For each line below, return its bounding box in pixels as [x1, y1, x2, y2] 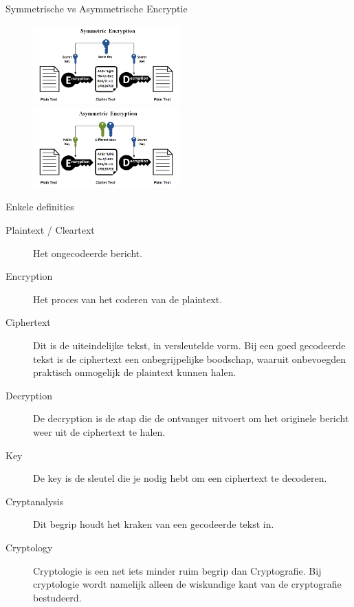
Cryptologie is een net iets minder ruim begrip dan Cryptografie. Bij [33, 563, 322, 577]
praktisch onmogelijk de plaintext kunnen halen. [33, 365, 236, 379]
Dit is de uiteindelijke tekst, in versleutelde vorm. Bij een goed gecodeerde [33, 338, 346, 353]
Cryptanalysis [5, 494, 64, 508]
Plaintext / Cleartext [5, 223, 95, 237]
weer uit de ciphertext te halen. [33, 425, 166, 439]
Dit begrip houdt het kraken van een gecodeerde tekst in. [33, 517, 274, 531]
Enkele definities [5, 199, 74, 214]
